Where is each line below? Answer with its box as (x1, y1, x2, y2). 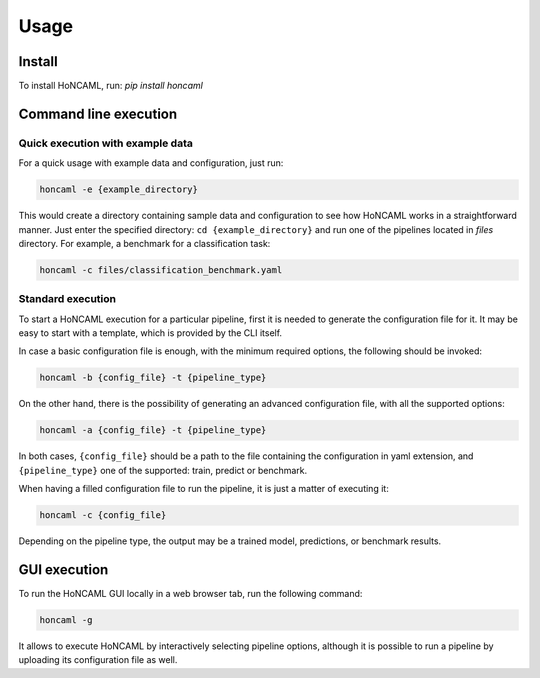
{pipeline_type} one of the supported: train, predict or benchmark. (18, 464, 308, 476)
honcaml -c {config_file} (39, 510, 167, 521)
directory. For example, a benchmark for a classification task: (18, 237, 271, 249)
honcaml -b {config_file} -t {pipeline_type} (39, 372, 267, 384)
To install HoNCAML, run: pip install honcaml (18, 80, 204, 92)
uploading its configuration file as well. (18, 654, 178, 666)
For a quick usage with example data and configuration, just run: (18, 157, 284, 169)
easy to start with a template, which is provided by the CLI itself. (18, 327, 283, 339)
